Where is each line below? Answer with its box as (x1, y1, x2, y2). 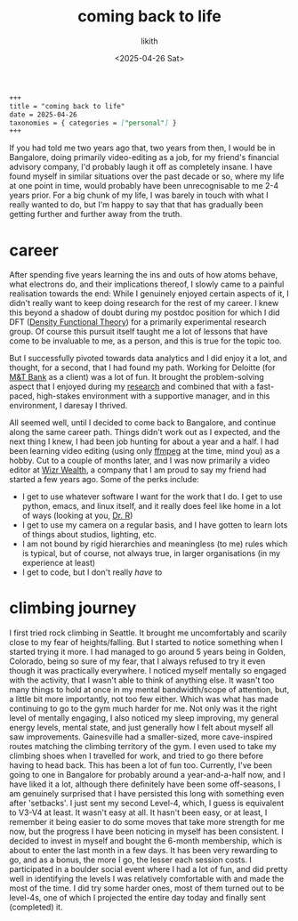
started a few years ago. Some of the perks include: (9, 474, 200, 485)
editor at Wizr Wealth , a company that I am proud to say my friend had (9, 465, 267, 475)
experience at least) (21, 558, 96, 569)
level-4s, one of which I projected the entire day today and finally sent (9, 893, 267, 903)
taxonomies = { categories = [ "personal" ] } (9, 118, 177, 127)
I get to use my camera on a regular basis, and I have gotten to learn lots (21, 520, 288, 530)
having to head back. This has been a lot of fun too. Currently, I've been (9, 760, 273, 771)
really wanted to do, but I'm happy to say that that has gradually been (9, 199, 264, 210)
